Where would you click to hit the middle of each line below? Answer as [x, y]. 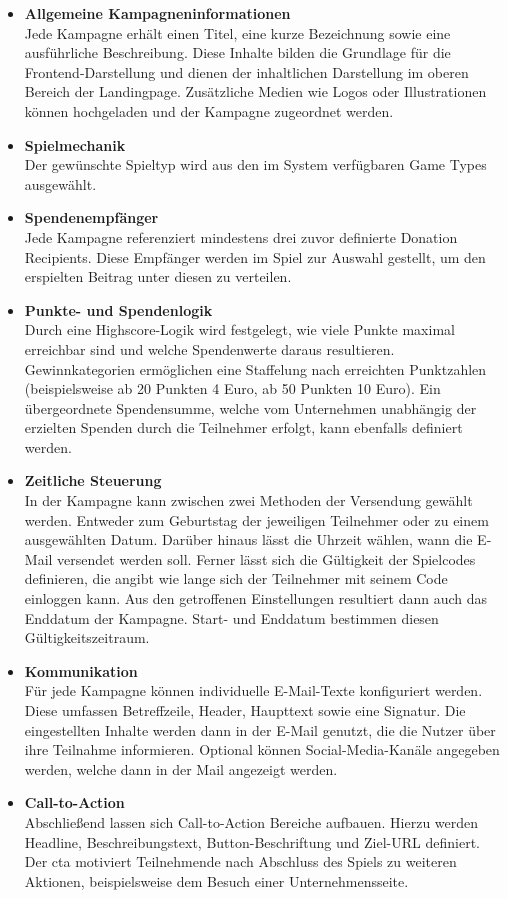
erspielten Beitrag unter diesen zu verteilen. [158, 276]
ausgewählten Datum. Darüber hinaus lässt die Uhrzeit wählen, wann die [248, 539]
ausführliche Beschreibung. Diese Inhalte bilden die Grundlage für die [237, 52]
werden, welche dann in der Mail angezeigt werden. [181, 768]
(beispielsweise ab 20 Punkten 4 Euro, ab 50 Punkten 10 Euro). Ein [232, 388]
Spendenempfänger [91, 217]
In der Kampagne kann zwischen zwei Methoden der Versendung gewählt [248, 500]
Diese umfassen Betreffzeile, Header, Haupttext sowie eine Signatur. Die [245, 710]
